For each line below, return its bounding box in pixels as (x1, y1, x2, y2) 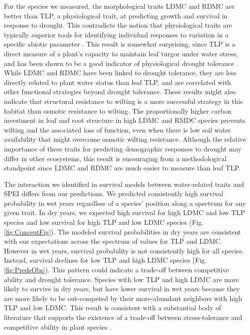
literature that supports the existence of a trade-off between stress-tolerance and (4, 312, 242, 322)
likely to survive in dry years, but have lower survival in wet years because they (4, 284, 240, 294)
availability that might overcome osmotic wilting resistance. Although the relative (4, 134, 247, 144)
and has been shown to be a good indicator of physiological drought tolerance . (4, 58, 238, 68)
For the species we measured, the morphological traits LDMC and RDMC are (4, 1, 234, 11)
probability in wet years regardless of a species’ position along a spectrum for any (4, 198, 246, 208)
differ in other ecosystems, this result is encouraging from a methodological (4, 153, 227, 163)
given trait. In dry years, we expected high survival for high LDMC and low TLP (4, 207, 245, 218)
